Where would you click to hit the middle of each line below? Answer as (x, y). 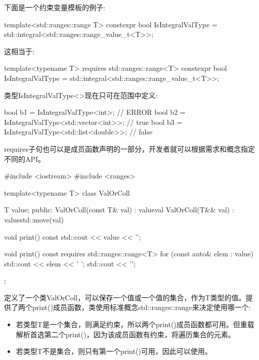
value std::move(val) (34, 219)
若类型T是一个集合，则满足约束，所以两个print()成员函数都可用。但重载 (135, 324)
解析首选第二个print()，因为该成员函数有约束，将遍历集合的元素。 (125, 334)
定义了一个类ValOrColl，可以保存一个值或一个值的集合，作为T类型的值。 (125, 297)
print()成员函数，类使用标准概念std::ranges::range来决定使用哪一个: (141, 307)
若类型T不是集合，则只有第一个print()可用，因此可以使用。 (114, 351)
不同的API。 (25, 159)
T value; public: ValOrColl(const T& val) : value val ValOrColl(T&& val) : (119, 210)
